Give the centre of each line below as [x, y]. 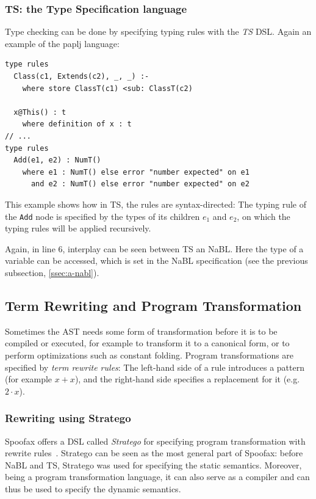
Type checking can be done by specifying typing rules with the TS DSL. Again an [158, 31]
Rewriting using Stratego [68, 418]
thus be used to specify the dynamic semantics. [93, 488]
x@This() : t [40, 112]
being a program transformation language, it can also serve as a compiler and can [157, 477]
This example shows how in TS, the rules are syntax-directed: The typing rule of [156, 204]
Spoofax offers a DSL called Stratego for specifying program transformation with [155, 441]
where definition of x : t [77, 124]
